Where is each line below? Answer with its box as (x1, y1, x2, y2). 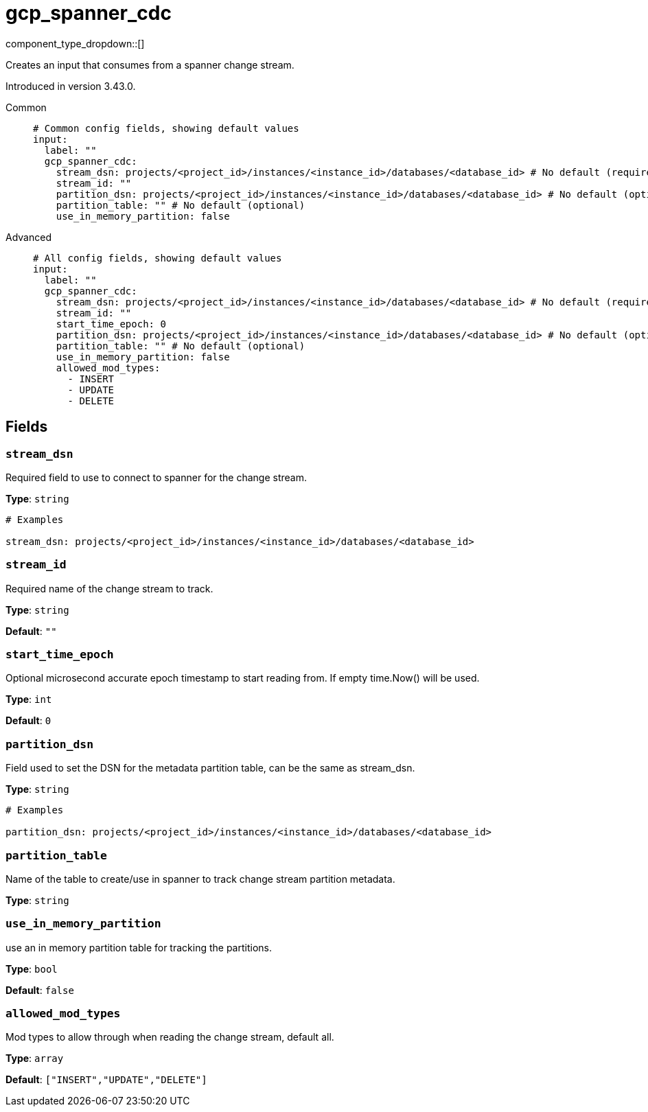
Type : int (5, 693, 52, 706)
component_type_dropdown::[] (5, 37, 145, 49)
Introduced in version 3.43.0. (5, 80, 136, 92)
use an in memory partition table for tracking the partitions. (5, 941, 272, 953)
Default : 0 (5, 715, 51, 727)
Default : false (5, 984, 74, 996)
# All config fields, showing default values (33, 252, 282, 264)
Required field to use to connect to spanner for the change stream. (5, 471, 308, 483)
